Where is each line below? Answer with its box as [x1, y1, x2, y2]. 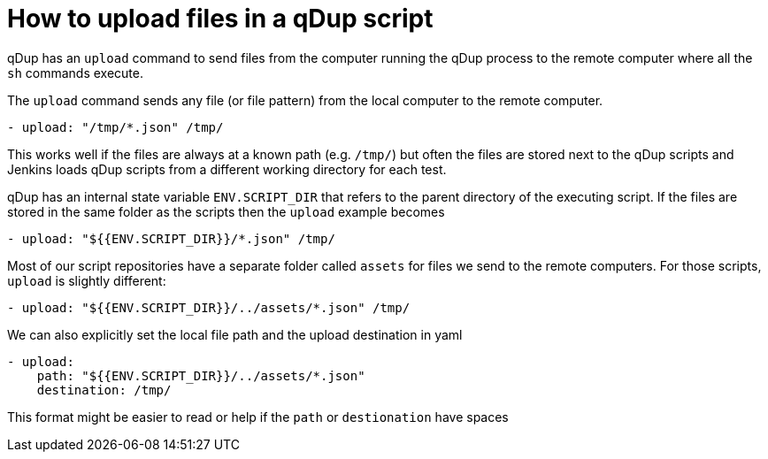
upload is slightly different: [7, 272, 166, 288]
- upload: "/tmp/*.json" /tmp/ [7, 119, 224, 134]
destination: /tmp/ [36, 382, 172, 397]
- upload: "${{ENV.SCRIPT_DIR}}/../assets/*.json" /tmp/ [7, 300, 411, 315]
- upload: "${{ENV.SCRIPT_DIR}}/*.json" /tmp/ [7, 231, 335, 246]
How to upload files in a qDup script [7, 4, 434, 34]
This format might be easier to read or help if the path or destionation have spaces [7, 409, 509, 425]
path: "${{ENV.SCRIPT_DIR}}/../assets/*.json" [36, 368, 365, 383]
